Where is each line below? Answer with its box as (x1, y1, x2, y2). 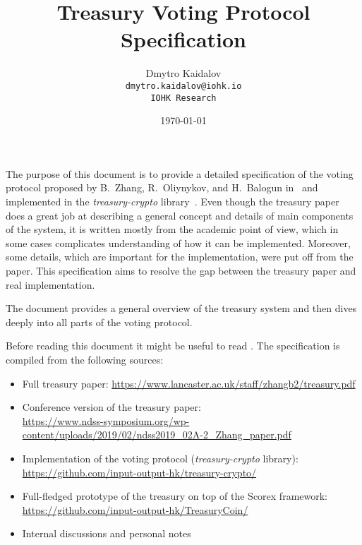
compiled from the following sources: (6, 352, 164, 366)
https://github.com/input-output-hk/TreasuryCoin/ (22, 502, 248, 517)
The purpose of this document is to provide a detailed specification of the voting (6, 166, 354, 181)
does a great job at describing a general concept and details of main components (6, 208, 354, 222)
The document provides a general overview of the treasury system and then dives (6, 301, 357, 316)
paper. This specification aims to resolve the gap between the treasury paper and (6, 263, 356, 277)
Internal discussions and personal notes (22, 526, 191, 541)
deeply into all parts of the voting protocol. (6, 314, 193, 329)
